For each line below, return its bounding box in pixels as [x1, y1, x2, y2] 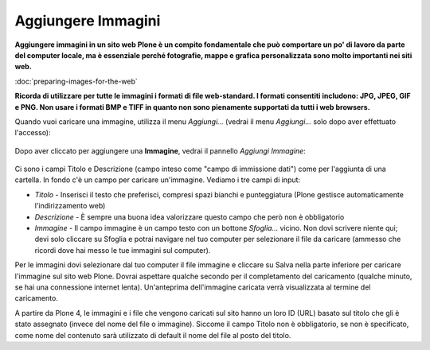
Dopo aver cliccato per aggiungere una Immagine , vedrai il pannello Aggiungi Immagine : [14, 146, 306, 155]
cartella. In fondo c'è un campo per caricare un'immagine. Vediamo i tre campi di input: [14, 175, 301, 185]
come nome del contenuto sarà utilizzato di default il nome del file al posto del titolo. [14, 330, 291, 340]
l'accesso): [14, 128, 51, 138]
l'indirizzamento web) [34, 201, 106, 211]
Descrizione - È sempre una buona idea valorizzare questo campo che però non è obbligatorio [34, 212, 345, 222]
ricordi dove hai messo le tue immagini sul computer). [34, 245, 211, 255]
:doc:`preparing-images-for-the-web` [14, 76, 139, 86]
